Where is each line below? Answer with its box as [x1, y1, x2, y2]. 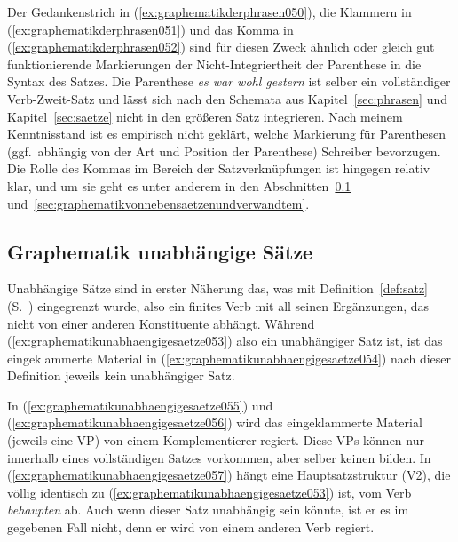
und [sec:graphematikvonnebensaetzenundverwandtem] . [7, 194, 310, 212]
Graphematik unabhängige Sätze [7, 237, 313, 265]
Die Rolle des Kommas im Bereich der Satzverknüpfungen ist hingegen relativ [7, 159, 430, 178]
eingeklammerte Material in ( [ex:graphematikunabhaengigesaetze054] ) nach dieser [7, 348, 452, 367]
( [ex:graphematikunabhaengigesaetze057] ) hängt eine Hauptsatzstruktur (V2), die [7, 466, 451, 484]
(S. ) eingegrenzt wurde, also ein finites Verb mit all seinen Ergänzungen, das [7, 296, 430, 315]
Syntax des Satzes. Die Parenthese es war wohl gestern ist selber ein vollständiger [7, 72, 451, 91]
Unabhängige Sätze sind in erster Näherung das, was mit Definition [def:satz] [7, 279, 428, 298]
